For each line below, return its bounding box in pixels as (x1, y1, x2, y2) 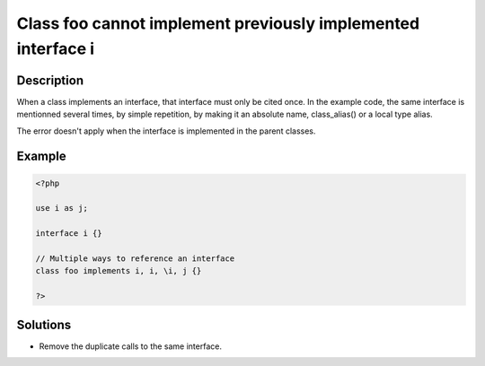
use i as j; (35, 203, 89, 213)
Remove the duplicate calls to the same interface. (39, 341, 222, 352)
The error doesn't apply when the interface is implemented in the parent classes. (16, 126, 316, 136)
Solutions (16, 317, 72, 332)
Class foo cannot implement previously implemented (16, 13, 420, 33)
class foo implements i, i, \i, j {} (35, 266, 202, 276)
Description (16, 73, 84, 88)
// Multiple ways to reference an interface (35, 253, 235, 264)
